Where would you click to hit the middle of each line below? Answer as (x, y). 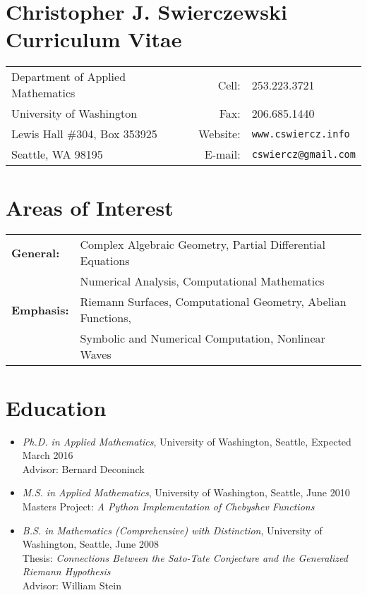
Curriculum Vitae (94, 39)
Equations (105, 261)
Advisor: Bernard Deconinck (83, 468)
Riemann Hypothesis (66, 571)
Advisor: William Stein (72, 585)
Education (56, 407)
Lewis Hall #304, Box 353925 (84, 134)
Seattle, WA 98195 (57, 154)
